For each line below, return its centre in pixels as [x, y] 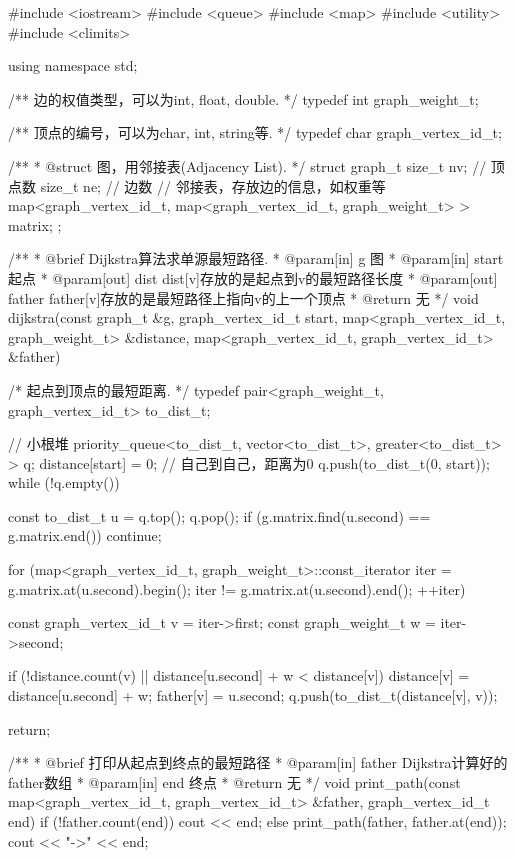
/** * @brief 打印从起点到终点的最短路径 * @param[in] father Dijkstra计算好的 [258, 762]
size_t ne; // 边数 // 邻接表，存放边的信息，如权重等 [213, 185]
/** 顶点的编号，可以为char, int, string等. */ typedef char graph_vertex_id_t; [255, 132]
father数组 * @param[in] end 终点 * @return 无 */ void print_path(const [234, 781]
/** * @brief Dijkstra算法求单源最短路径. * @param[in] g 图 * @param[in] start [256, 258]
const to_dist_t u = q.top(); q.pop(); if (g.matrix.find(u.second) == [219, 515]
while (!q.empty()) [64, 482]
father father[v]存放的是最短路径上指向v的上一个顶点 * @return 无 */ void [243, 297]
